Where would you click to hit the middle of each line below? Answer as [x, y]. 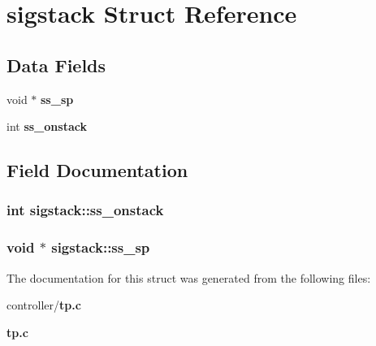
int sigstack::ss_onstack [85, 210]
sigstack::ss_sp [101, 247]
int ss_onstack [47, 126]
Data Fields [56, 65]
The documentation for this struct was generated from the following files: [189, 277]
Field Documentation [97, 170]
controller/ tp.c [44, 305]
